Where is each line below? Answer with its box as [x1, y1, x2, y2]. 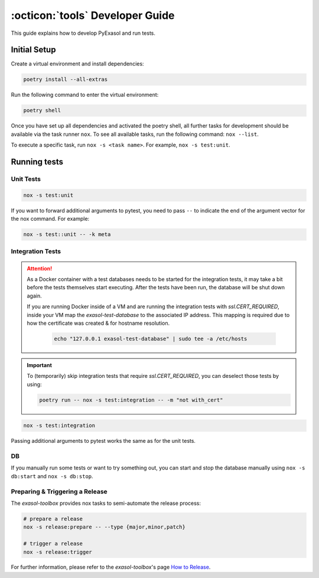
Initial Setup [11, 45, 56, 55]
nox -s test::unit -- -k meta [23, 231, 111, 238]
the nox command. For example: [11, 215, 90, 223]
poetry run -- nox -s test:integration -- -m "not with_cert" [39, 396, 223, 403]
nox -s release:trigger [23, 548, 93, 555]
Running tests [11, 156, 64, 166]
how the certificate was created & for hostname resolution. [27, 319, 170, 326]
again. [27, 292, 43, 299]
